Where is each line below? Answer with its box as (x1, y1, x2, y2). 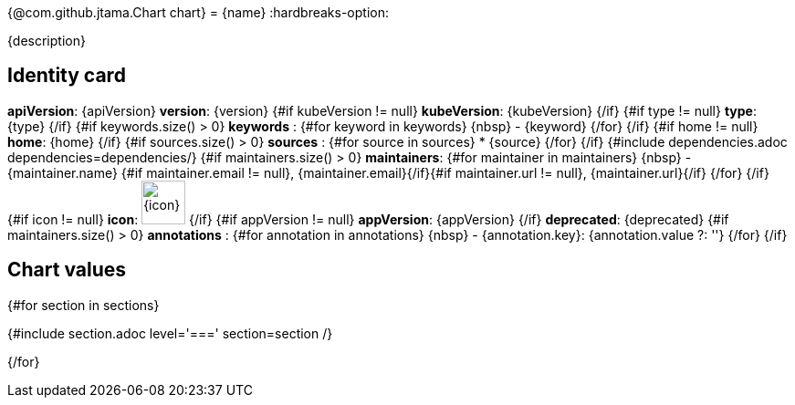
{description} (7, 33, 86, 48)
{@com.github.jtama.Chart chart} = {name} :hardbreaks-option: (7, 5, 390, 20)
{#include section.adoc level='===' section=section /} (7, 325, 333, 341)
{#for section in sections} (7, 296, 160, 313)
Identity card (7, 64, 126, 88)
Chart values (7, 258, 127, 282)
